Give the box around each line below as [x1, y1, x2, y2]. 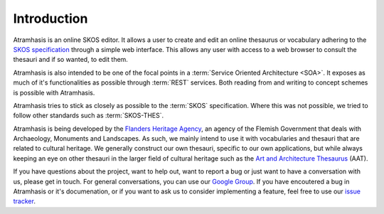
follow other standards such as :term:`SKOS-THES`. [13, 111, 164, 120]
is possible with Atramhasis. [13, 88, 95, 97]
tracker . [13, 197, 36, 205]
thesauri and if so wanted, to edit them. [13, 55, 128, 64]
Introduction [13, 11, 88, 26]
